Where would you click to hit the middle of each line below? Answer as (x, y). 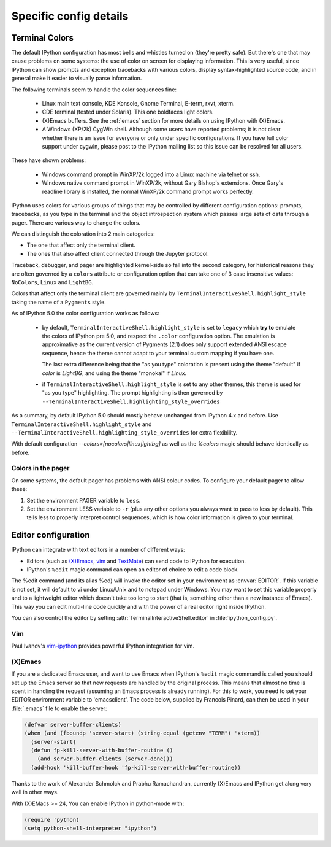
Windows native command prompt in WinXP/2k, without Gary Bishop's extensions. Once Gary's (163, 183)
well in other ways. (35, 792)
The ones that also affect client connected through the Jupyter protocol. (118, 253)
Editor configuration (51, 535)
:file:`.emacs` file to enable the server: (59, 708)
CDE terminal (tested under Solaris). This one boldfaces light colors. (128, 112)
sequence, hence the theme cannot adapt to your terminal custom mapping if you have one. (158, 353)
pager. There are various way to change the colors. (76, 222)
